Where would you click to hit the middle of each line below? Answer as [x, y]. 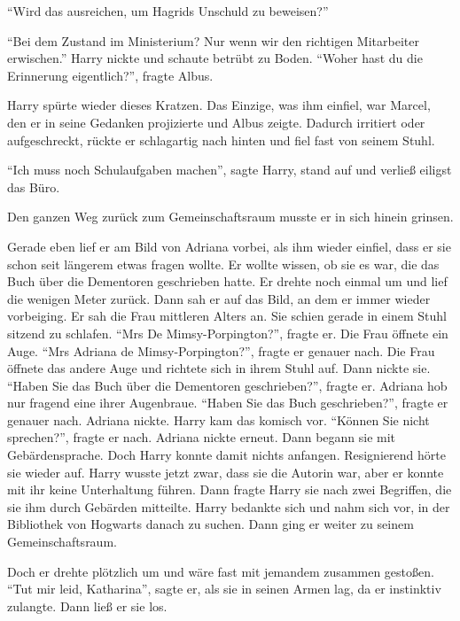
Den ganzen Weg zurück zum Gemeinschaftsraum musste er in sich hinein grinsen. [230, 217]
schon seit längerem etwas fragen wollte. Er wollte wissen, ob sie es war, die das [223, 264]
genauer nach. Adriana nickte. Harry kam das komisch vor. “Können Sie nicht [218, 419]
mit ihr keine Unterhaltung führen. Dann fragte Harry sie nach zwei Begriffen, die [230, 489]
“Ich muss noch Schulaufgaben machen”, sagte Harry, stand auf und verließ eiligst [230, 170]
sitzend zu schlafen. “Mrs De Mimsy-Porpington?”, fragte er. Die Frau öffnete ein [228, 333]
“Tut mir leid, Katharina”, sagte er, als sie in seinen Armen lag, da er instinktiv [224, 589]
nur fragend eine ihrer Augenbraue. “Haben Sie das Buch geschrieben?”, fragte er [228, 403]
